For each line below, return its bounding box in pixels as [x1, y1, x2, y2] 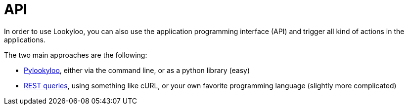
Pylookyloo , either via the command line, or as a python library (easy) [24, 66, 250, 74]
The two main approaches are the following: [4, 50, 147, 59]
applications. [4, 35, 45, 44]
